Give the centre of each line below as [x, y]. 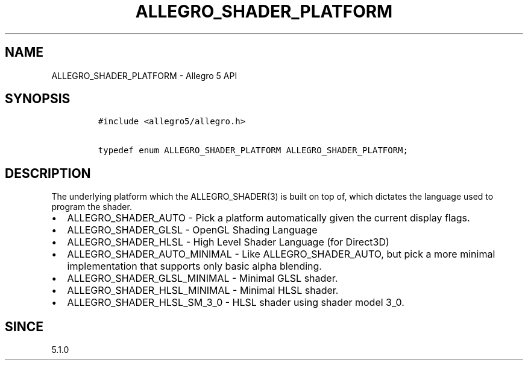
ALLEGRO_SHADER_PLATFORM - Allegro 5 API [144, 75]
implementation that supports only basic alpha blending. [194, 266]
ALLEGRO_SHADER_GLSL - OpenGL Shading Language [192, 230]
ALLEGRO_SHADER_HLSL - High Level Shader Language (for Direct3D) [228, 242]
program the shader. [92, 207]
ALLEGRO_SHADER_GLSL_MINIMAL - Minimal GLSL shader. [203, 278]
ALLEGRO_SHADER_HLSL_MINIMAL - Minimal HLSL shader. [203, 290]
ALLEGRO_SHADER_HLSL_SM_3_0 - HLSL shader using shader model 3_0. [236, 303]
